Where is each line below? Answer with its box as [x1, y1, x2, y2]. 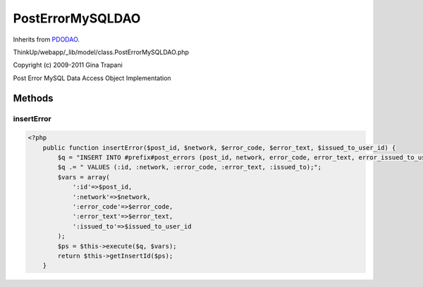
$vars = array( [57, 173, 111, 181]
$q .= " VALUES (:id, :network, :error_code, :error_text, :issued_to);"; [57, 163, 322, 172]
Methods [13, 92, 54, 104]
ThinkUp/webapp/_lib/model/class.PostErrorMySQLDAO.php [13, 48, 190, 56]
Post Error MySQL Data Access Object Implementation [13, 74, 172, 82]
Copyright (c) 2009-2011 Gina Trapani [13, 60, 123, 70]
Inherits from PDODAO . [13, 35, 80, 44]
